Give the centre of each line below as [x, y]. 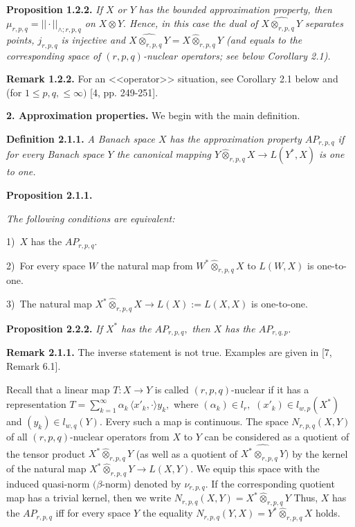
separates [324, 23]
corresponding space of [54, 55]
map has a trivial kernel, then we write [89, 498]
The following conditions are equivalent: [91, 218]
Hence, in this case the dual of [194, 23]
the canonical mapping [164, 154]
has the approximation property [236, 139]
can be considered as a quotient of [277, 437]
